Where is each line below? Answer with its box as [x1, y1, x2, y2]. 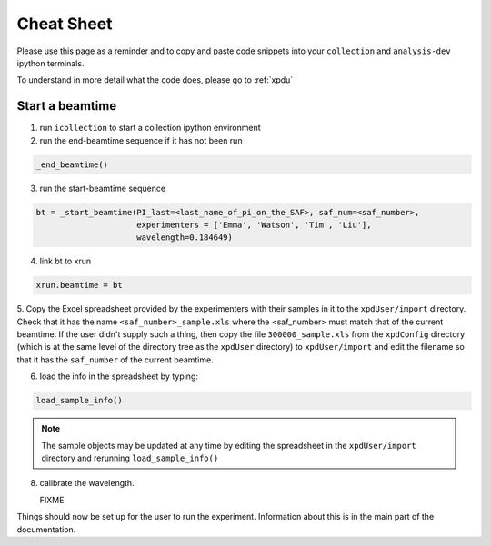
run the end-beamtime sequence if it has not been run [39, 134, 243, 145]
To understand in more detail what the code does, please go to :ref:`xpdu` [16, 74, 294, 85]
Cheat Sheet [16, 14, 113, 34]
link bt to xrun [39, 255, 92, 267]
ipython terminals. [16, 57, 85, 68]
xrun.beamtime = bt [35, 280, 123, 291]
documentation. [16, 523, 76, 535]
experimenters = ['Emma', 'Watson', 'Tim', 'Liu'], [136, 219, 372, 230]
